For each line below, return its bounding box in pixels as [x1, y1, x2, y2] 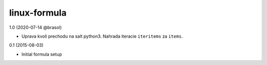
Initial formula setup [21, 51, 62, 57]
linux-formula [9, 7, 67, 18]
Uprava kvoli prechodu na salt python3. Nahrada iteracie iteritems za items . [21, 33, 183, 39]
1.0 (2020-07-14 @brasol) [9, 24, 62, 30]
